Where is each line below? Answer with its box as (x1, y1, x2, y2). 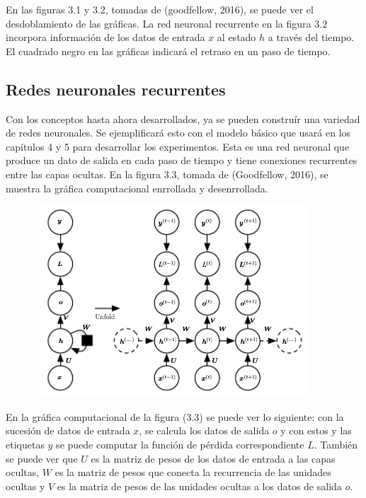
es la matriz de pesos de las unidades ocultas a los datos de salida (57, 478, 342, 493)
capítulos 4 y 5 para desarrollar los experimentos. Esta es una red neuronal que (6, 139, 350, 154)
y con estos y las (280, 423, 352, 438)
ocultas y (6, 478, 45, 493)
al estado (217, 30, 256, 45)
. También (314, 436, 358, 451)
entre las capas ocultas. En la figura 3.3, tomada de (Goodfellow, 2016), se (6, 166, 328, 181)
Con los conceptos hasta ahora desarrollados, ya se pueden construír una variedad (6, 111, 360, 126)
